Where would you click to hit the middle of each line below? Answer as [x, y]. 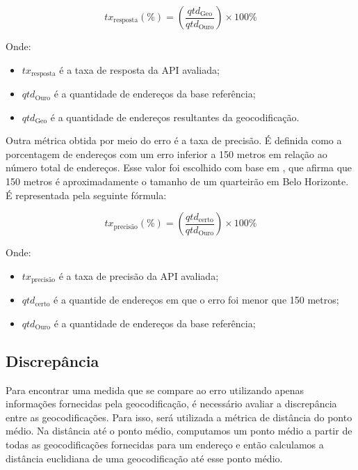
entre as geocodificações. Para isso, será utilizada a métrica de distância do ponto [179, 417]
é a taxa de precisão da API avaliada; [139, 275]
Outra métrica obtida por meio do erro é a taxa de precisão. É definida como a [174, 140]
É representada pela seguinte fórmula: [86, 195]
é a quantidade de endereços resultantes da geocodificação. [175, 117]
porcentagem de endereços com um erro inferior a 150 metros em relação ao [166, 154]
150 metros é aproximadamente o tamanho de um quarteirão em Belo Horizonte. [177, 181]
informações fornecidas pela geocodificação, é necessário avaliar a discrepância [171, 404]
